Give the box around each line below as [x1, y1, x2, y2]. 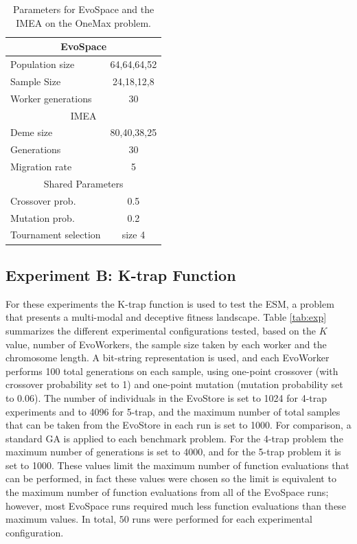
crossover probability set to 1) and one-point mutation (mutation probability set [5, 377, 343, 392]
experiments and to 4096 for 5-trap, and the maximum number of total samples [5, 404, 341, 418]
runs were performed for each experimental [132, 512, 312, 526]
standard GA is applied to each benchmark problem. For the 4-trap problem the [5, 431, 343, 445]
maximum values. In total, [5, 512, 117, 526]
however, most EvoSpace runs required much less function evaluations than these [5, 498, 346, 512]
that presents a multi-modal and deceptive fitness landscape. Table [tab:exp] [5, 310, 327, 324]
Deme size [10, 125, 53, 139]
